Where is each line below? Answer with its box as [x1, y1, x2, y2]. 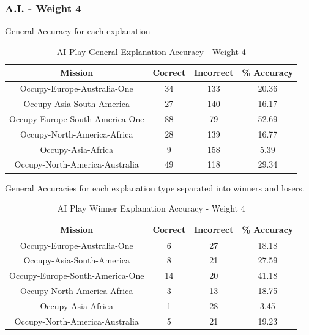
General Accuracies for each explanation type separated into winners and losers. [5, 181, 305, 194]
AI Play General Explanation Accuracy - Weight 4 [56, 45, 246, 57]
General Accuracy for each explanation [5, 24, 151, 37]
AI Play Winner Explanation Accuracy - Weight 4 [57, 202, 245, 215]
